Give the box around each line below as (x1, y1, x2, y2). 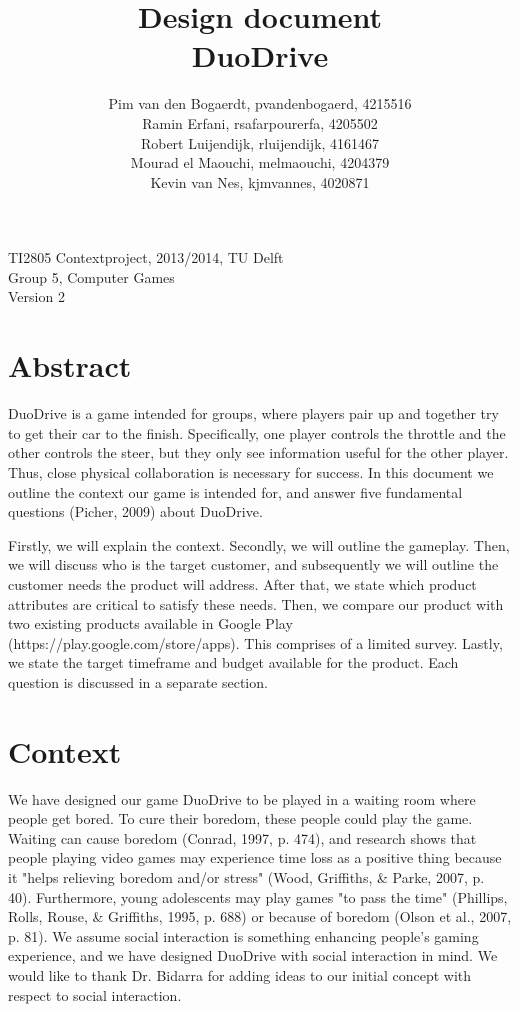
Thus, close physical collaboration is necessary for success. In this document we (8, 461, 494, 482)
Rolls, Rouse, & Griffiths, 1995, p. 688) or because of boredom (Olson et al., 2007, (8, 906, 512, 927)
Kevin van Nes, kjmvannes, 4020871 (150, 171, 370, 192)
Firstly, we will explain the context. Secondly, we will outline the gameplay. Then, (8, 534, 510, 555)
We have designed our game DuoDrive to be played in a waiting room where (8, 788, 476, 809)
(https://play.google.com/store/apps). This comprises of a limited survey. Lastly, (8, 632, 503, 653)
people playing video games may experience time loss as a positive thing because (8, 847, 502, 868)
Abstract (8, 345, 132, 386)
